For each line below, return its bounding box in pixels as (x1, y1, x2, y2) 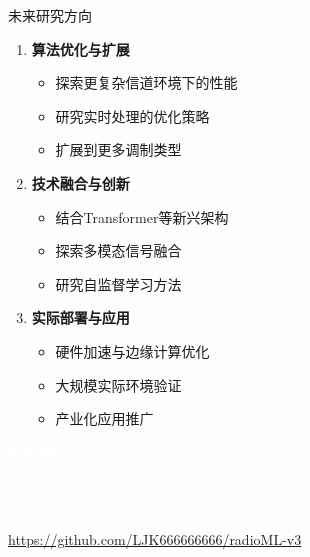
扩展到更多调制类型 (55, 139, 182, 160)
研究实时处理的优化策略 (55, 105, 210, 126)
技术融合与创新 (31, 172, 130, 193)
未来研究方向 (8, 5, 92, 25)
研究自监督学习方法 (55, 273, 182, 294)
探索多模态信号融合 (55, 240, 182, 261)
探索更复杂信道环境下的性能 (55, 72, 238, 93)
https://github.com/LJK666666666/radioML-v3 (8, 528, 302, 549)
